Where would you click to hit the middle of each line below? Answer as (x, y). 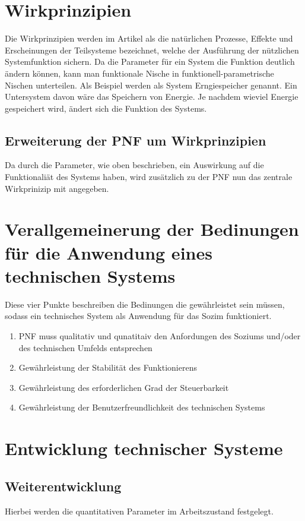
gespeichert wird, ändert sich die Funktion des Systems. (106, 108)
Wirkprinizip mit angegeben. (57, 188)
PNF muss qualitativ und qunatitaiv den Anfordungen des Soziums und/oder (160, 335)
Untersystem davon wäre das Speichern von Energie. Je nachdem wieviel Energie (152, 97)
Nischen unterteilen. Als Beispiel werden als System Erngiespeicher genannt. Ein (151, 85)
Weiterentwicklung (63, 486)
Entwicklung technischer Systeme (144, 448)
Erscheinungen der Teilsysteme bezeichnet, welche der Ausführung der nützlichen (152, 50)
